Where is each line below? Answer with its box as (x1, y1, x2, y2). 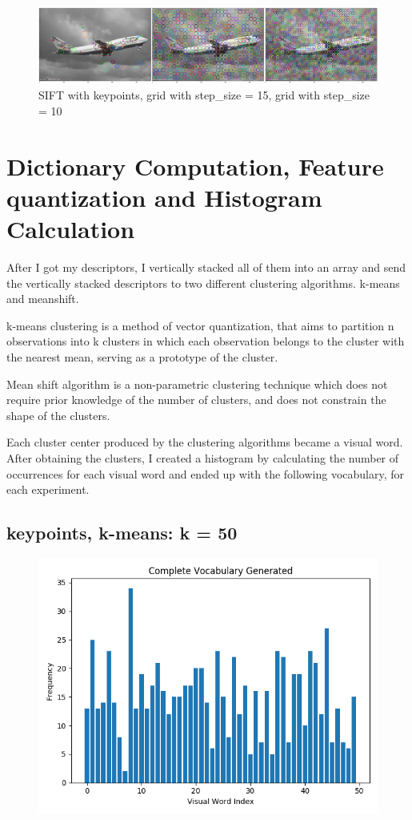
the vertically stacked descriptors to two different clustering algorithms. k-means (6, 274, 400, 291)
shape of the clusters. (6, 406, 110, 423)
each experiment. (6, 481, 90, 498)
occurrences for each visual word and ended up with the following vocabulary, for (6, 465, 405, 482)
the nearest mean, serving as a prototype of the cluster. (6, 349, 278, 366)
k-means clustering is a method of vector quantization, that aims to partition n (6, 317, 394, 333)
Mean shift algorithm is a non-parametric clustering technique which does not (6, 375, 388, 392)
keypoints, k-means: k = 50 (6, 520, 238, 545)
